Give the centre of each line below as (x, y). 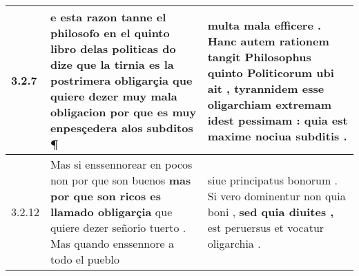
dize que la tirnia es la (112, 64)
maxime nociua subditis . (277, 136)
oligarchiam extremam (270, 104)
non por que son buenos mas (120, 180)
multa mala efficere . (264, 25)
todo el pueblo (85, 259)
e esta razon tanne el (108, 17)
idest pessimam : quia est (278, 120)
